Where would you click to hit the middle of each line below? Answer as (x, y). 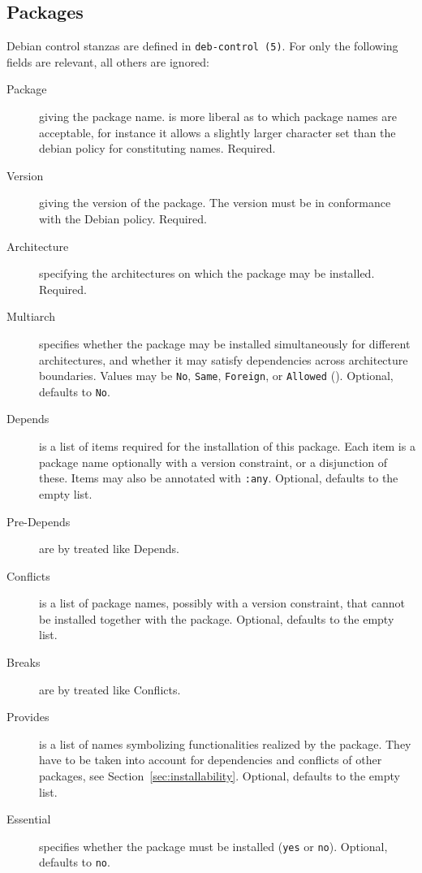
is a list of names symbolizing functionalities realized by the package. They (225, 743)
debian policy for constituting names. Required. (157, 148)
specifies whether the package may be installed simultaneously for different (225, 343)
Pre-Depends (39, 521)
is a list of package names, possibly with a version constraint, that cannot (222, 603)
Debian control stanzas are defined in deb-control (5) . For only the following (202, 46)
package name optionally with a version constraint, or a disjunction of (213, 462)
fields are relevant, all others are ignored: (108, 61)
